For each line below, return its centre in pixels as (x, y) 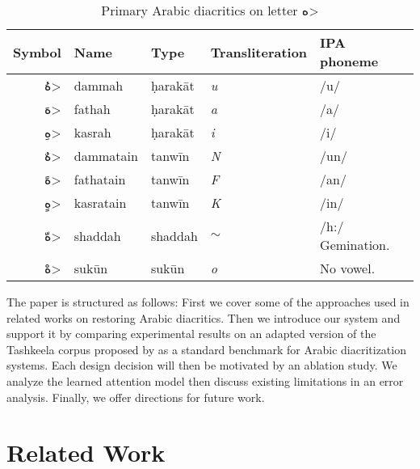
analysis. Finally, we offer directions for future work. (136, 397)
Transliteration (259, 52)
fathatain (100, 179)
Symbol (37, 52)
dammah (99, 85)
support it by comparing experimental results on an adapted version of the (191, 334)
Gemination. (355, 245)
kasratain (100, 203)
